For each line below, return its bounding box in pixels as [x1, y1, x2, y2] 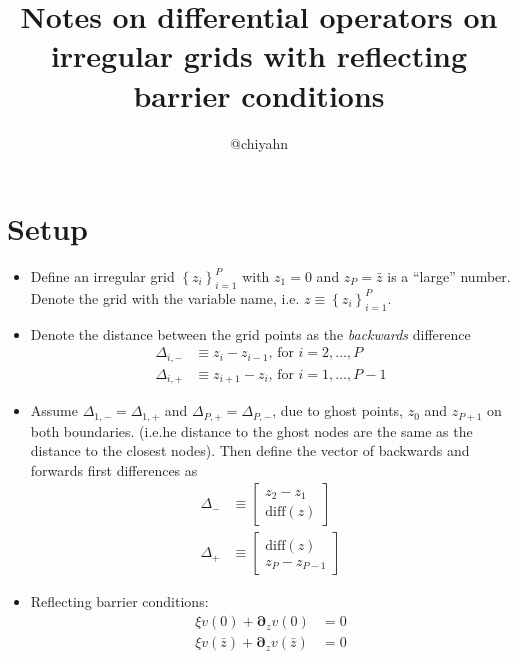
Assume [30, 400, 78, 421]
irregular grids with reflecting [50, 35, 468, 76]
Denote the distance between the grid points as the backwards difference [30, 323, 471, 344]
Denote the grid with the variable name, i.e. [30, 287, 300, 308]
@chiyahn [230, 132, 288, 153]
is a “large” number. [387, 266, 511, 287]
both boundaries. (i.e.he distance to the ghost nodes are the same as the [30, 420, 473, 441]
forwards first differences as [30, 459, 198, 480]
